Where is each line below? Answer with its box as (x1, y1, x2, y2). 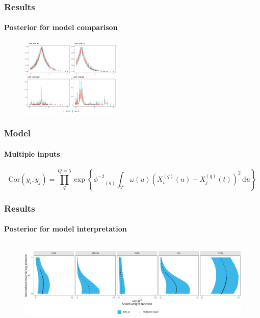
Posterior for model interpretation (4, 223, 127, 234)
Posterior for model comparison (4, 22, 118, 33)
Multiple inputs (4, 148, 60, 159)
